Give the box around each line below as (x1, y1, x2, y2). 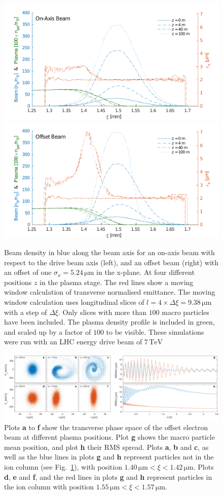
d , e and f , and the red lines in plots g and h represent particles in (4, 471, 212, 482)
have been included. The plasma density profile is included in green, (4, 316, 215, 327)
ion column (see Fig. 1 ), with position (4, 462, 122, 472)
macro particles (162, 306, 209, 317)
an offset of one (4, 267, 52, 277)
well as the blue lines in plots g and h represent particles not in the (4, 451, 214, 462)
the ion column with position (4, 481, 94, 492)
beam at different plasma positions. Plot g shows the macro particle (4, 432, 215, 442)
